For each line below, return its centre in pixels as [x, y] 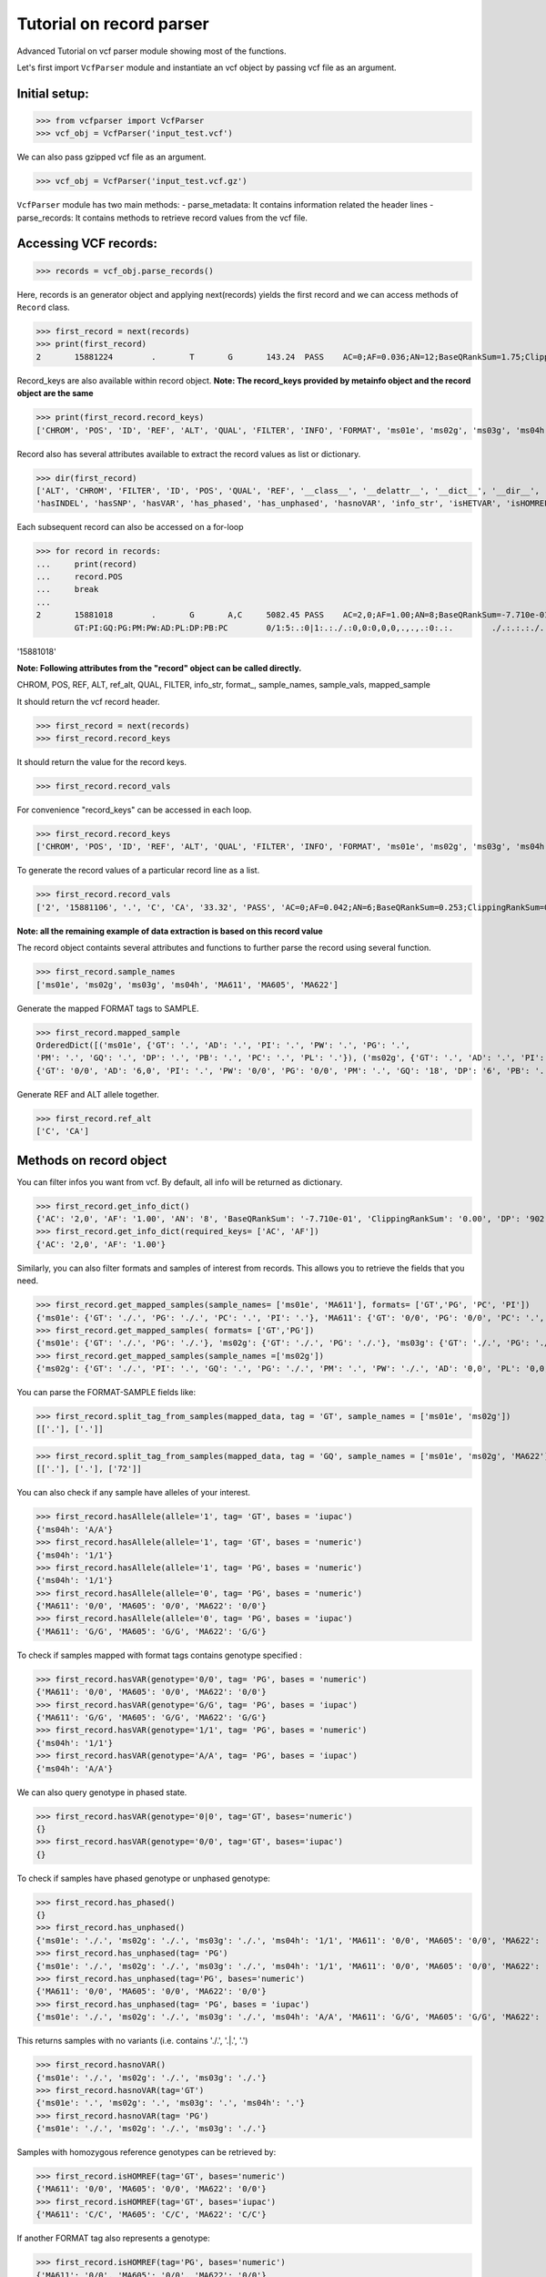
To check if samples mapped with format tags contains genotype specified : [159, 1655]
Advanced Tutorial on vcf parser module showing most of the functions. [152, 51]
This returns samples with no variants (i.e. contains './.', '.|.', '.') [132, 2041]
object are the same [55, 393]
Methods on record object [92, 1160]
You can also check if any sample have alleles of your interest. [133, 1493]
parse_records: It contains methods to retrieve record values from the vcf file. [162, 218]
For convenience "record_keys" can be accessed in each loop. [134, 810]
